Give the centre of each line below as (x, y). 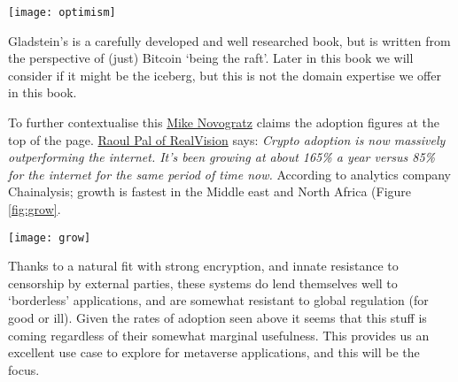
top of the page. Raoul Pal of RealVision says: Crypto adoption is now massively (227, 139)
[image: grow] (50, 237)
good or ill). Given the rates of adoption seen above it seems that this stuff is (217, 318)
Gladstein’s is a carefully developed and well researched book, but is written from (229, 40)
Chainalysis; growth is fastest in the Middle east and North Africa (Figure (210, 191)
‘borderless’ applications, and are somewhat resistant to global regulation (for (218, 300)
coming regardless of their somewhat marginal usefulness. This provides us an (219, 335)
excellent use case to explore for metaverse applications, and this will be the (214, 352)
